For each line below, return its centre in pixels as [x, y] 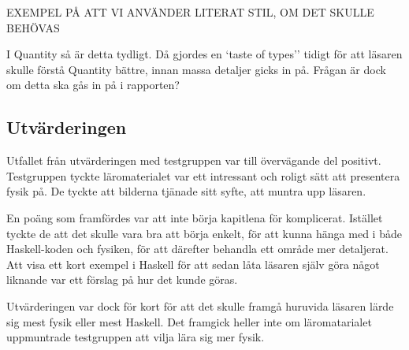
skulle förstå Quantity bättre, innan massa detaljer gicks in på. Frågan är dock [196, 69]
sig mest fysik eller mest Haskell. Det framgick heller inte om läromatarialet [189, 321]
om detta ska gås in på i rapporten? [93, 85]
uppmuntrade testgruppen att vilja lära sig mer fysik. [136, 337]
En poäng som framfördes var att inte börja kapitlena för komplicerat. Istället [195, 217]
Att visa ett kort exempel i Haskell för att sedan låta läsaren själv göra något [193, 264]
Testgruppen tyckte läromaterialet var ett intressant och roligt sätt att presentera [203, 175]
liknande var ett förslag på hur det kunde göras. [122, 279]
